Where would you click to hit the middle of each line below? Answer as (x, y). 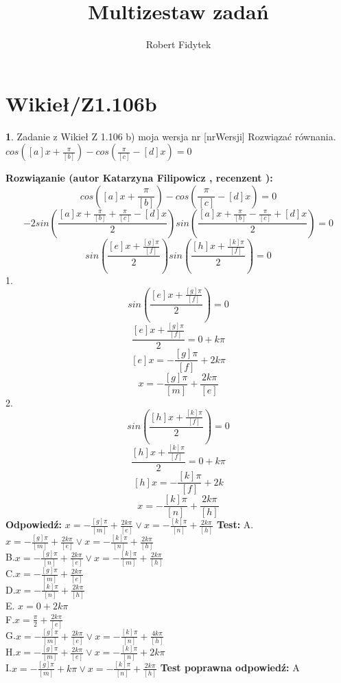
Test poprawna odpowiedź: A (230, 668)
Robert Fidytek (178, 44)
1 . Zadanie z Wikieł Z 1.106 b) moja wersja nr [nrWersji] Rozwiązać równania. (171, 136)
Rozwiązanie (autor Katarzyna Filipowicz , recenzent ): (139, 178)
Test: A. (235, 524)
